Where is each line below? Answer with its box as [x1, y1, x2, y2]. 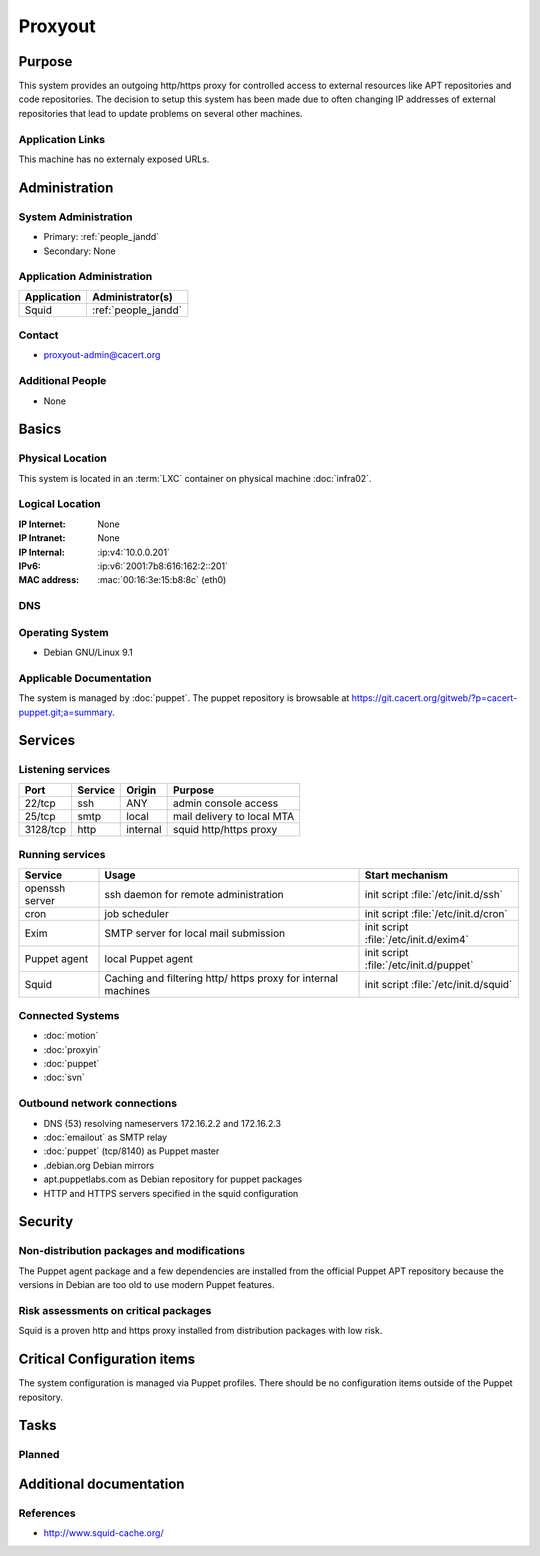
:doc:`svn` [43, 1071, 85, 1084]
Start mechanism [364, 868, 449, 882]
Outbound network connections [18, 1096, 178, 1110]
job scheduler [104, 906, 169, 920]
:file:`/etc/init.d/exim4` [364, 932, 469, 946]
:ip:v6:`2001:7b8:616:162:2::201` [97, 560, 229, 572]
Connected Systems [18, 1008, 120, 1022]
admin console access [172, 796, 279, 810]
